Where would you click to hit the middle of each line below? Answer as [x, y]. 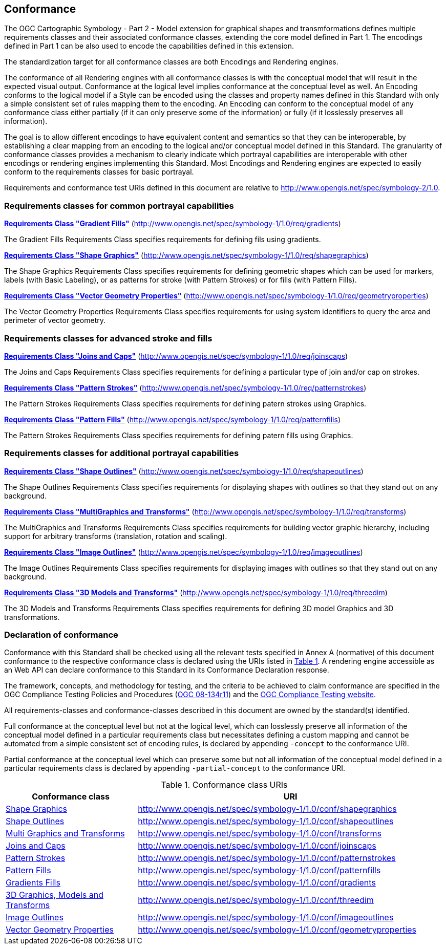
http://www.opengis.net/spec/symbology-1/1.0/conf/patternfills [259, 870]
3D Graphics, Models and [55, 895]
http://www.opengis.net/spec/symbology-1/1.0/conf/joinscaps [257, 846]
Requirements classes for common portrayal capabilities [119, 206]
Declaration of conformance [61, 635]
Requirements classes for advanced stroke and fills [108, 338]
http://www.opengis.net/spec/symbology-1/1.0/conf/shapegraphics [267, 809]
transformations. [32, 617]
